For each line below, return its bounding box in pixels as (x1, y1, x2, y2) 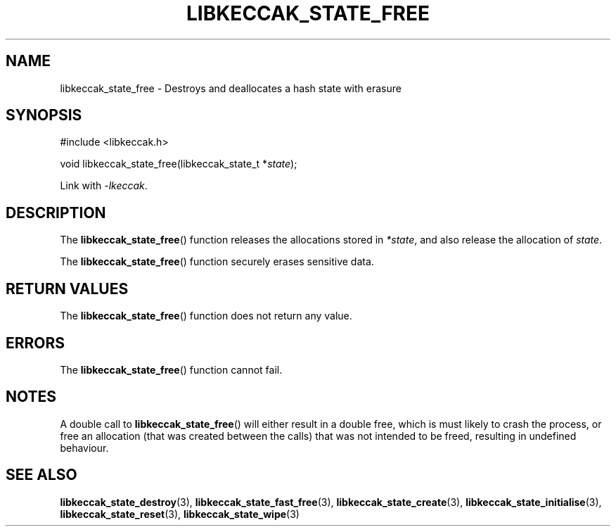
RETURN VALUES (6, 279, 129, 298)
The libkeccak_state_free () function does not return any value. (60, 310, 352, 322)
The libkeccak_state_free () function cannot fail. (60, 363, 283, 376)
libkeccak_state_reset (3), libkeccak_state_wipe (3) (60, 507, 300, 520)
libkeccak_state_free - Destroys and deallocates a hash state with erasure (60, 82, 402, 94)
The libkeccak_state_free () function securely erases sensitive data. (60, 255, 374, 268)
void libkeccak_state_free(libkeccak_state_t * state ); (60, 158, 297, 170)
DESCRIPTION (6, 203, 106, 222)
